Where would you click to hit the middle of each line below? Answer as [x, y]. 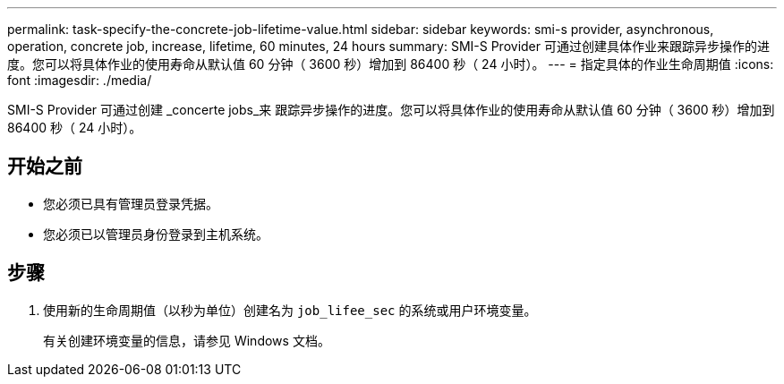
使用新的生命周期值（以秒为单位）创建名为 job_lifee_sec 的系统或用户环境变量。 [290, 310]
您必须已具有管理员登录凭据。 [131, 203]
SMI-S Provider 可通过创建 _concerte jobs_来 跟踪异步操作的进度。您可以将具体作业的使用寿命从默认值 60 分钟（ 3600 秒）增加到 [391, 110]
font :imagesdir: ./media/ [80, 80]
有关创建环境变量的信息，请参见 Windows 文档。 [187, 340]
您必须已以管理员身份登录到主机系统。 [156, 234]
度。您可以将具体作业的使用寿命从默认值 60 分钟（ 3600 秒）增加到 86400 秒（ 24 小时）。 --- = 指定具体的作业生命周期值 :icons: [391, 64]
